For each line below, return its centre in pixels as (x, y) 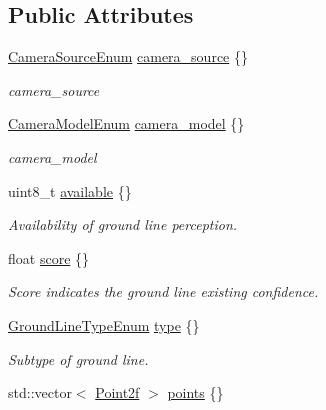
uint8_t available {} (70, 190)
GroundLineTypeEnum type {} (104, 324)
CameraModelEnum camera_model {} (126, 123)
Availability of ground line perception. (123, 224)
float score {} (49, 257)
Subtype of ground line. (78, 358)
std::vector (40, 392)
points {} (195, 392)
